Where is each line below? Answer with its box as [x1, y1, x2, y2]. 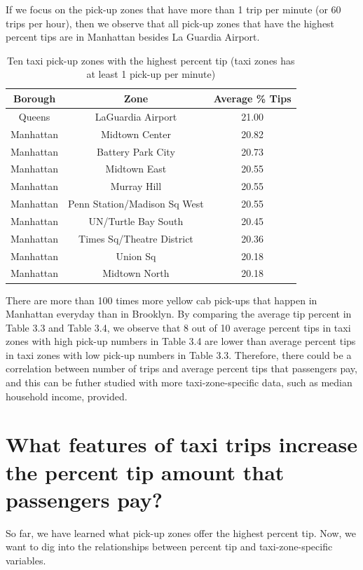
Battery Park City [97, 144, 175, 158]
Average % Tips [213, 90, 292, 105]
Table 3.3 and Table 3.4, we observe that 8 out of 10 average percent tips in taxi [6, 320, 351, 334]
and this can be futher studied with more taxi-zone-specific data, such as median [6, 375, 352, 390]
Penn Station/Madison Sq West [68, 196, 204, 211]
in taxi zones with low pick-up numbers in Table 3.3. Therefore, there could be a [6, 347, 352, 362]
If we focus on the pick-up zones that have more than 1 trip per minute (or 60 [6, 2, 341, 16]
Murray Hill [110, 179, 162, 194]
